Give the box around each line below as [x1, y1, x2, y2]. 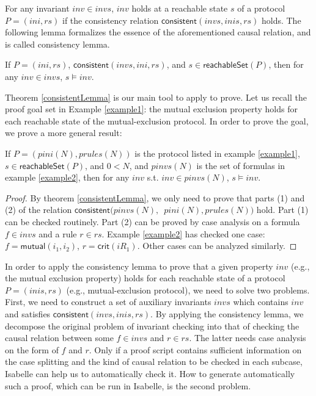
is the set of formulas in [196, 159, 285, 171]
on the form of [5, 343, 59, 356]
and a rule [39, 227, 77, 240]
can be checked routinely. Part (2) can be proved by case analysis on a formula [5, 215, 300, 228]
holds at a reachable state [131, 2, 228, 14]
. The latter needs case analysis [189, 331, 306, 344]
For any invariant [5, 2, 70, 14]
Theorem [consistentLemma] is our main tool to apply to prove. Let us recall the [5, 90, 307, 103]
